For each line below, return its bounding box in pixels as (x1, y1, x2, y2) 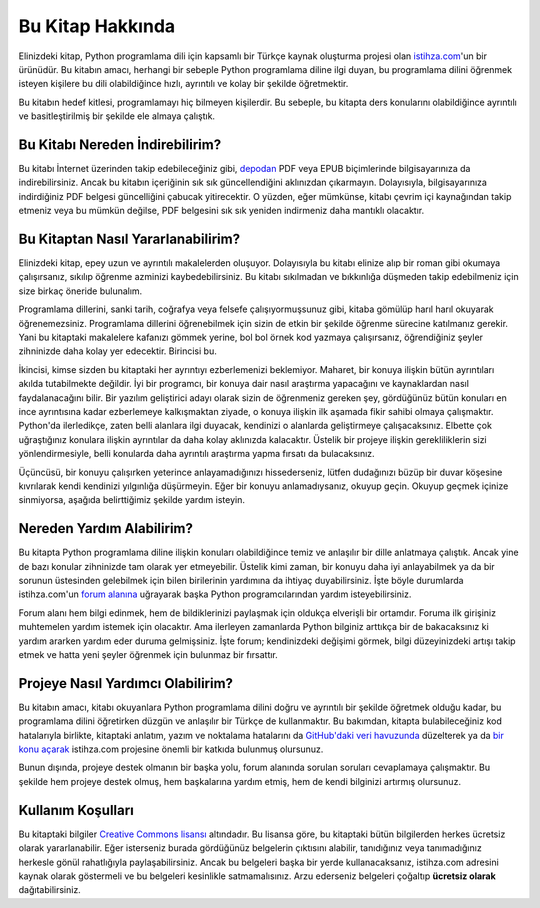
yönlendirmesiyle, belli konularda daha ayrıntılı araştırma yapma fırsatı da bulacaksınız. (18, 448, 375, 460)
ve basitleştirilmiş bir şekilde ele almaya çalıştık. (18, 110, 215, 122)
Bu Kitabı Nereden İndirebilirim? (18, 136, 222, 153)
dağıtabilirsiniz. (18, 884, 82, 896)
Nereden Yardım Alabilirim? (18, 520, 194, 537)
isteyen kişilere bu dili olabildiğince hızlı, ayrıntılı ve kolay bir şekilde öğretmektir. (18, 78, 349, 90)
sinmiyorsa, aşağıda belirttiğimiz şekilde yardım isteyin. (18, 494, 245, 506)
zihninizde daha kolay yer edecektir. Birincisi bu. (18, 345, 217, 357)
